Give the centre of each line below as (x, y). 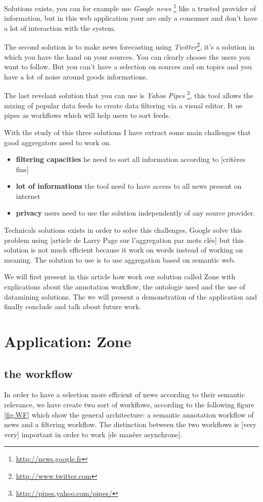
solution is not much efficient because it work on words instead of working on (124, 250)
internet (28, 196)
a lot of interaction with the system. (60, 28)
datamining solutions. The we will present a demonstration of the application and (131, 296)
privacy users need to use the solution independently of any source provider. (136, 213)
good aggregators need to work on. (58, 142)
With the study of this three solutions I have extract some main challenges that (127, 132)
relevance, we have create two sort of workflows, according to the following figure (129, 404)
